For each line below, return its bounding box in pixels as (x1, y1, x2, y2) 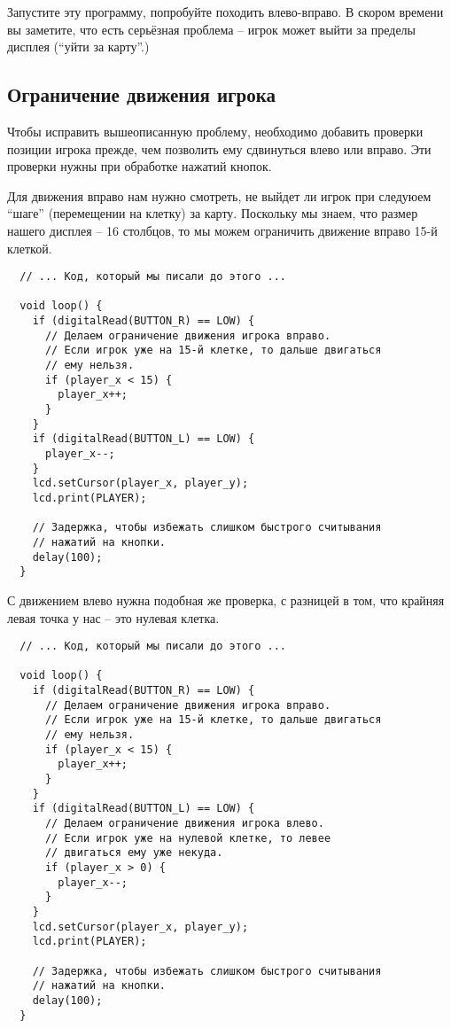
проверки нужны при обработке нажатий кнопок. (7, 157, 272, 175)
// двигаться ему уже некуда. (44, 846, 223, 860)
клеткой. (7, 238, 52, 257)
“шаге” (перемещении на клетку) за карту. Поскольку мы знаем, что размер (7, 204, 418, 222)
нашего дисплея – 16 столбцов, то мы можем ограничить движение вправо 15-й (7, 221, 438, 239)
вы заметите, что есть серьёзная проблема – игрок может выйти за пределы (7, 19, 416, 38)
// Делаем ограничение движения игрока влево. (44, 816, 324, 829)
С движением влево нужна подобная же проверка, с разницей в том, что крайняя (7, 590, 445, 609)
